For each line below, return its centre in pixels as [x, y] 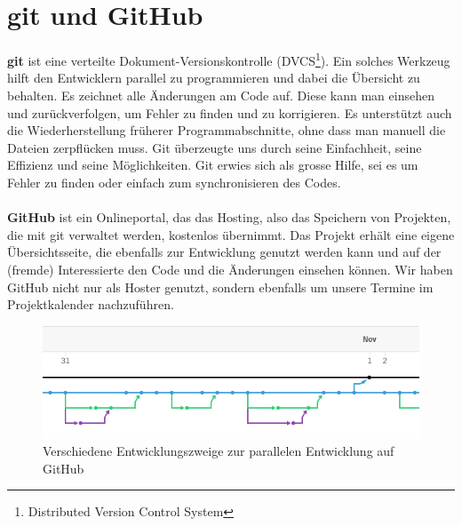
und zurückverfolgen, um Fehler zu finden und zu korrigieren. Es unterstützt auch [230, 112]
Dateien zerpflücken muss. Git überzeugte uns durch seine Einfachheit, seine [215, 147]
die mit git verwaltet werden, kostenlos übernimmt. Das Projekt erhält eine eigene [231, 234]
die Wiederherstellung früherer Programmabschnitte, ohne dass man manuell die [227, 130]
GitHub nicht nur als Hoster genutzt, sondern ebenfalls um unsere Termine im [220, 287]
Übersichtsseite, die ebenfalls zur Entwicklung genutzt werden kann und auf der [224, 252]
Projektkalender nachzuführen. [91, 304]
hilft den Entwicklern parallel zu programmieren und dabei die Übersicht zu [214, 78]
